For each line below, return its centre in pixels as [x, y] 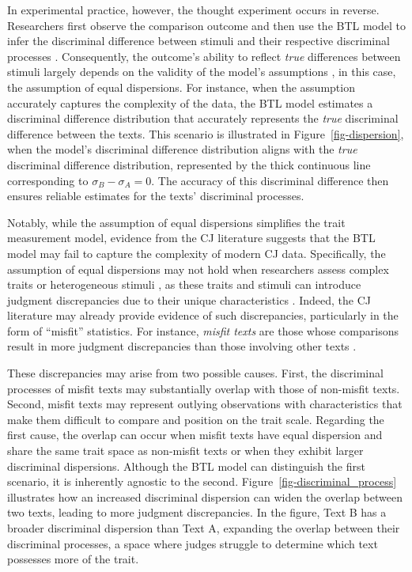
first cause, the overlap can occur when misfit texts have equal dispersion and [195, 435]
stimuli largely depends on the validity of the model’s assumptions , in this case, [202, 72]
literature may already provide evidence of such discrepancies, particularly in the [203, 315]
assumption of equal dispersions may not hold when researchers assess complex [198, 269]
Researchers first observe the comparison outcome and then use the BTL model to [206, 25]
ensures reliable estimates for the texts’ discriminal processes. [156, 196]
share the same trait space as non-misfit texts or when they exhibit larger [185, 451]
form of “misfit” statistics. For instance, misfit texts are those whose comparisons [203, 330]
